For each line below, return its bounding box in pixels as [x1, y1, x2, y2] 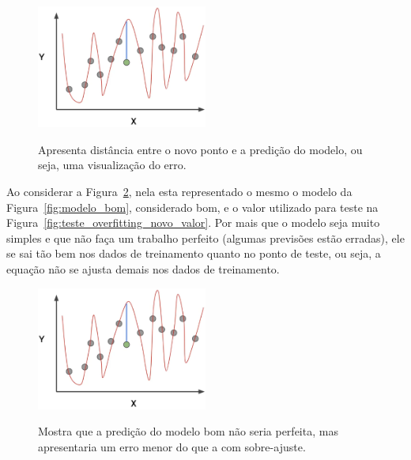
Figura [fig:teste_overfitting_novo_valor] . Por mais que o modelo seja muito [6, 214, 380, 231]
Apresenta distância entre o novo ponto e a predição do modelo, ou [38, 141, 363, 157]
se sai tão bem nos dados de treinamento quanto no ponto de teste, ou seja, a [6, 245, 381, 262]
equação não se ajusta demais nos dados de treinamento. [6, 261, 280, 277]
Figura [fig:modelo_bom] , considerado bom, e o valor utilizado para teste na [6, 198, 379, 215]
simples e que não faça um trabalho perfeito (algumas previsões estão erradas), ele [6, 229, 405, 246]
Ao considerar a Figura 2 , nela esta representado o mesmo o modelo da [6, 183, 353, 200]
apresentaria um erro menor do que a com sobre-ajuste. [38, 439, 306, 455]
